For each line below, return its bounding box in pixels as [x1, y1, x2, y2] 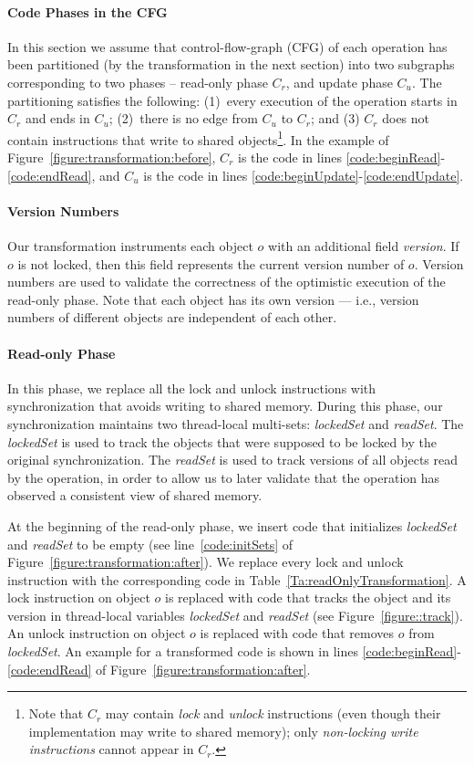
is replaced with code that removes [200, 624, 395, 643]
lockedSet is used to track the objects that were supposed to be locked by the [7, 432, 437, 451]
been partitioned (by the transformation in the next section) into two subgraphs [7, 55, 455, 74]
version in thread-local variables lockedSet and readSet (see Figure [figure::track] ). [7, 605, 463, 624]
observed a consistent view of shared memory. [7, 486, 263, 505]
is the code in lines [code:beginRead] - [237, 148, 446, 167]
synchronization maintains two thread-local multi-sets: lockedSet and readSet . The [7, 414, 464, 433]
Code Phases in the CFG [7, 2, 168, 21]
